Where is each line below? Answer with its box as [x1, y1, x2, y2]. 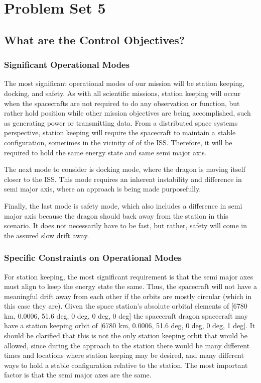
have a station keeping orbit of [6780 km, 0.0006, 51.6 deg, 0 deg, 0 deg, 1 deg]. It [4, 320, 255, 331]
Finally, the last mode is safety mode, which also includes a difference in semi [4, 200, 242, 211]
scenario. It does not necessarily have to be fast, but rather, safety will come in [4, 220, 247, 231]
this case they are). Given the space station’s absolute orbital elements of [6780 [4, 301, 247, 311]
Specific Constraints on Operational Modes [4, 251, 182, 264]
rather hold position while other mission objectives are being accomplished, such [4, 108, 251, 118]
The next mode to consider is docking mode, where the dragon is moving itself [4, 164, 245, 174]
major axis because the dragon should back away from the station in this [4, 210, 228, 221]
